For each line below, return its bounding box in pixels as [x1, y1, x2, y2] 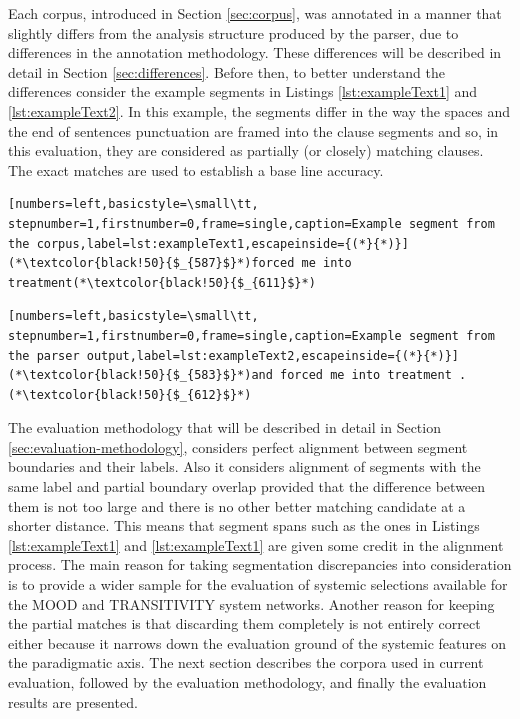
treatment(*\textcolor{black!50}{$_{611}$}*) [8, 275, 316, 290]
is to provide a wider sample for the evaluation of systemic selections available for [8, 574, 508, 595]
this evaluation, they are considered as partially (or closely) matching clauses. [8, 140, 484, 161]
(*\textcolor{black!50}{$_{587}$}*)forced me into [8, 256, 352, 271]
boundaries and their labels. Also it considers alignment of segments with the [8, 456, 481, 477]
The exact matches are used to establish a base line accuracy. [8, 159, 384, 180]
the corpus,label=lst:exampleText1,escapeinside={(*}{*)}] [8, 236, 409, 251]
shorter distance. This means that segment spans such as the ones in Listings [8, 515, 480, 536]
